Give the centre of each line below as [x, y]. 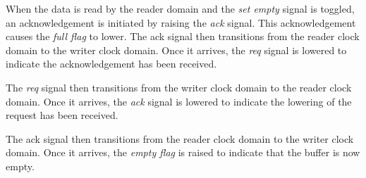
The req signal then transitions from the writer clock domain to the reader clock [179, 87]
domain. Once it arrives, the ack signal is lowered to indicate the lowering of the [179, 101]
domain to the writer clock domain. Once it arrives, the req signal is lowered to [176, 50]
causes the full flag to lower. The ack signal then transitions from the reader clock [183, 36]
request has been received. [62, 115]
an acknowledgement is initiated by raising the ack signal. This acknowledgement [181, 22]
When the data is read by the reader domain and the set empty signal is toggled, [180, 8]
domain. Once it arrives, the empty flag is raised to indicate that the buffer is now [183, 152]
